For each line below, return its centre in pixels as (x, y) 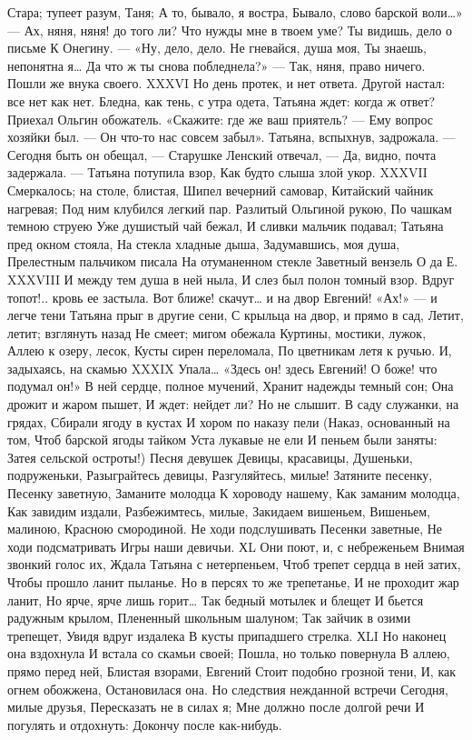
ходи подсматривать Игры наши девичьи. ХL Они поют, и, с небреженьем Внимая (236, 546)
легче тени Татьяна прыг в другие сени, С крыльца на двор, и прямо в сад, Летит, (236, 315)
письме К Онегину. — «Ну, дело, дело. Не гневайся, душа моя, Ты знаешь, (217, 48)
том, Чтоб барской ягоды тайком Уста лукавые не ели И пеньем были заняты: (222, 440)
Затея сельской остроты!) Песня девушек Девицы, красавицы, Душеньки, (210, 457)
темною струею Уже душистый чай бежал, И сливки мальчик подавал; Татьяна (226, 226)
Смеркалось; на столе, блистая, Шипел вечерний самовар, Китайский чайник (221, 190)
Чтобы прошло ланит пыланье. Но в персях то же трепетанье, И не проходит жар (233, 582)
